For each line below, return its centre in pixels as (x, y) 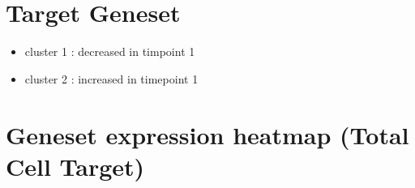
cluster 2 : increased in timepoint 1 (111, 78)
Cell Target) (75, 166)
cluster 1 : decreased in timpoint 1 (110, 51)
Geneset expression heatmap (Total (207, 134)
